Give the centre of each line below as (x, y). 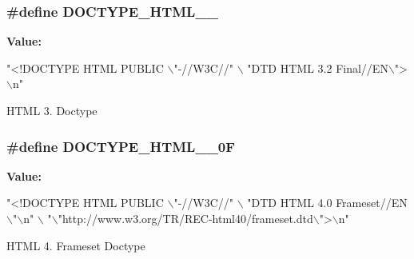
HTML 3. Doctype (52, 110)
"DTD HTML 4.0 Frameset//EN (327, 203)
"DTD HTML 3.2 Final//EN (318, 68)
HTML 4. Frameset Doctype (76, 245)
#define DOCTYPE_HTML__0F (121, 146)
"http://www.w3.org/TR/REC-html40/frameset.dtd (185, 218)
